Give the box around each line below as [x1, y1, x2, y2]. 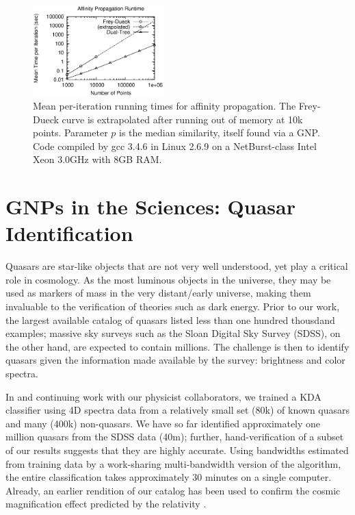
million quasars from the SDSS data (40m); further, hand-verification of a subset [5, 429, 344, 444]
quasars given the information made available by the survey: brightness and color [5, 353, 345, 367]
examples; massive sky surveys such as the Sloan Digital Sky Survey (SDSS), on [5, 326, 341, 340]
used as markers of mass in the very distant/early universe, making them [5, 286, 311, 300]
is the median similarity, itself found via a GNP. [119, 125, 320, 140]
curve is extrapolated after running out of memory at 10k [62, 112, 303, 126]
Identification [5, 219, 133, 247]
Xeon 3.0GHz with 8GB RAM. [33, 152, 162, 166]
